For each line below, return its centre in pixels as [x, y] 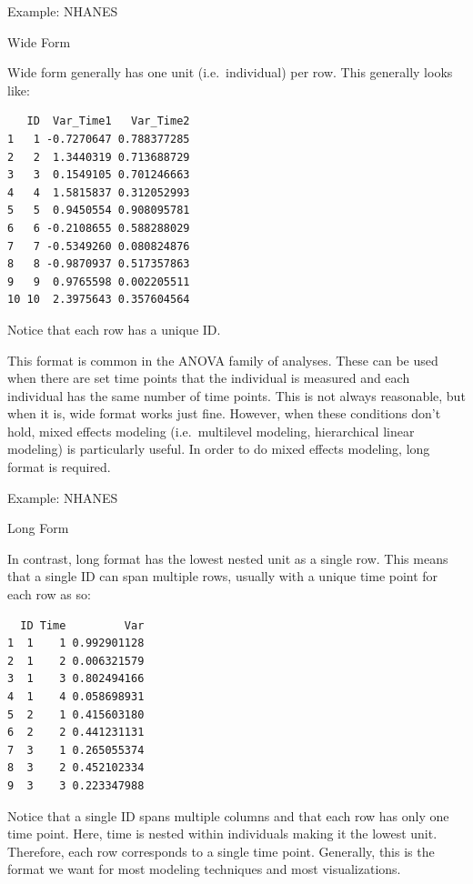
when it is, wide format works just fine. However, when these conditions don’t [224, 413]
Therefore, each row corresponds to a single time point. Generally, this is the [221, 851]
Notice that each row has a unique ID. [114, 329]
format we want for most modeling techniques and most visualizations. [204, 869]
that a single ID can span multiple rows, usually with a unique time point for [223, 576]
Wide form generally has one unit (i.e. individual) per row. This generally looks [230, 72]
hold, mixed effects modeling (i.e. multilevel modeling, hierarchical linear [211, 431]
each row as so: [49, 594]
